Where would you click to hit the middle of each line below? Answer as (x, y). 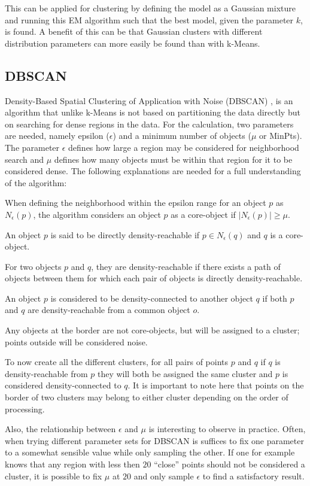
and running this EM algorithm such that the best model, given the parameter (149, 19)
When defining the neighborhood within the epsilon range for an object (136, 203)
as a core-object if (203, 214)
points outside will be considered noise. (76, 341)
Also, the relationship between (60, 429)
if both (275, 298)
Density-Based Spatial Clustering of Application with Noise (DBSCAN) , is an (149, 100)
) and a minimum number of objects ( (182, 136)
